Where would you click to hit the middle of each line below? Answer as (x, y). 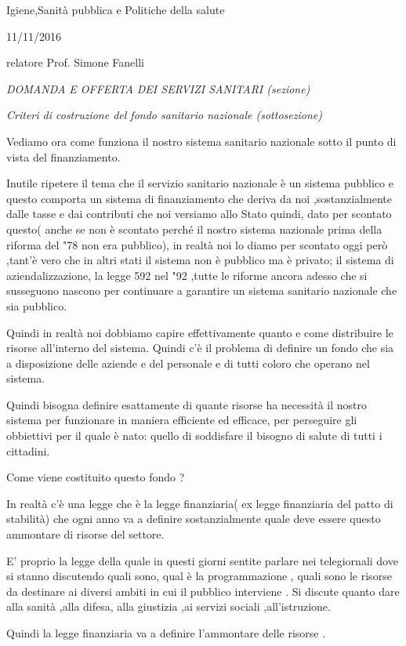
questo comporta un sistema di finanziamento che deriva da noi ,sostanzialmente (199, 198)
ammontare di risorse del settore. (85, 534)
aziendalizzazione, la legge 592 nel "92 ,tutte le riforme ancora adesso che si (187, 275)
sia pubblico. (37, 305)
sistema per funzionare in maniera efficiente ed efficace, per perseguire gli (182, 420)
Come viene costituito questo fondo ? (96, 477)
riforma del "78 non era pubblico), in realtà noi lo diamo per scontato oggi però (197, 244)
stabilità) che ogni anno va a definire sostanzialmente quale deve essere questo (194, 519)
